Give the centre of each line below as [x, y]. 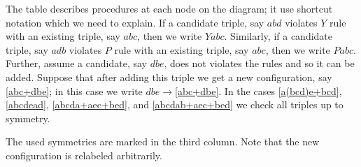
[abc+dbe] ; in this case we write [74, 90]
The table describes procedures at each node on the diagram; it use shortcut [169, 8]
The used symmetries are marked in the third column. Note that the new [163, 141]
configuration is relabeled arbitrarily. [84, 155]
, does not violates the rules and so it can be [259, 63]
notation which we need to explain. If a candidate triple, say [135, 22]
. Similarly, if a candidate [278, 36]
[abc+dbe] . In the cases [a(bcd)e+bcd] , [259, 90]
